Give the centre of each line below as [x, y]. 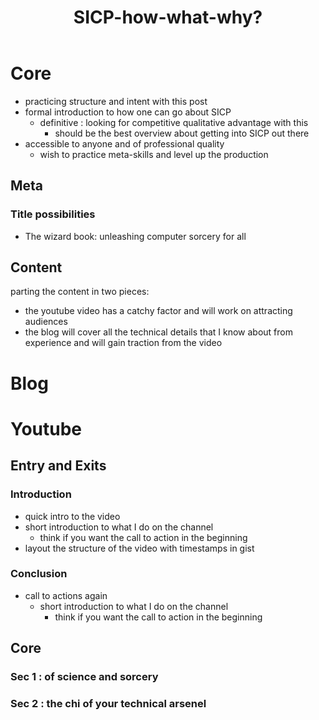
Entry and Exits [58, 466]
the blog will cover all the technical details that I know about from [158, 332]
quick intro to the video [72, 516]
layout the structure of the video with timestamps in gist [139, 548]
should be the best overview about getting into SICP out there [182, 133]
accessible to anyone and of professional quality [124, 143]
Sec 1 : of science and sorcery [84, 677]
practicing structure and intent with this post [116, 101]
